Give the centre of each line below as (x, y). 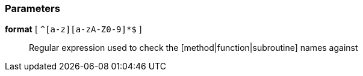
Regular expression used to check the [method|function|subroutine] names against (194, 48)
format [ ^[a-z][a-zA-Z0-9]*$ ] (73, 29)
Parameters (33, 8)
